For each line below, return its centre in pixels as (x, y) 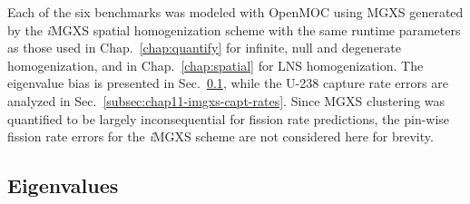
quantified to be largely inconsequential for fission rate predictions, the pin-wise (229, 118)
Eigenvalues (63, 185)
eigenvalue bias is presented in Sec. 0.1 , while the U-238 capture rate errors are (228, 83)
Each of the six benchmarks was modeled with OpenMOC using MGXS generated (235, 12)
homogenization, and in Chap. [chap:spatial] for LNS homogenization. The (215, 65)
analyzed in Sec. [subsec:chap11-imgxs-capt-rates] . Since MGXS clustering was (226, 100)
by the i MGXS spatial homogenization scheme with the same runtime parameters (234, 29)
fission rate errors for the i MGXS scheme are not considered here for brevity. (220, 136)
